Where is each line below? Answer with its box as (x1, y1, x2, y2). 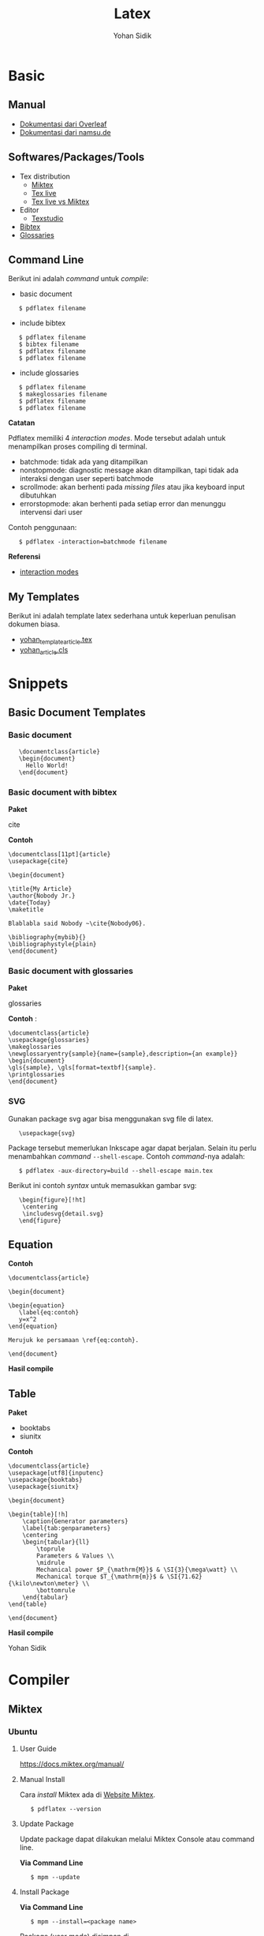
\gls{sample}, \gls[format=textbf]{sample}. (8, 1064, 157, 1072)
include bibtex (19, 318, 66, 328)
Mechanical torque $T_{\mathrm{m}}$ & (36, 1573, 164, 1581)
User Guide (19, 1744, 57, 1754)
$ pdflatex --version (30, 1806, 102, 1814)
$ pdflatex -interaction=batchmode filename (18, 538, 168, 546)
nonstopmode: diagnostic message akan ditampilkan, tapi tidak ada (19, 465, 239, 475)
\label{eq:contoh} (18, 1309, 80, 1317)
